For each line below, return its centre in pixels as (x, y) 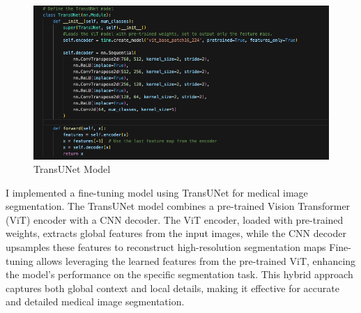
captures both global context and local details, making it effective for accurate (172, 288)
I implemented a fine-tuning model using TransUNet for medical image (157, 192)
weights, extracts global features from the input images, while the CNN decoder (176, 233)
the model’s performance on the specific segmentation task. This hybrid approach (179, 274)
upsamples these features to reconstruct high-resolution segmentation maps (166, 247)
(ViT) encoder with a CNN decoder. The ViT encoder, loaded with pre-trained (175, 219)
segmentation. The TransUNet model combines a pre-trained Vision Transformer (178, 206)
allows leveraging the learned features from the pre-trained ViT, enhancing (196, 260)
